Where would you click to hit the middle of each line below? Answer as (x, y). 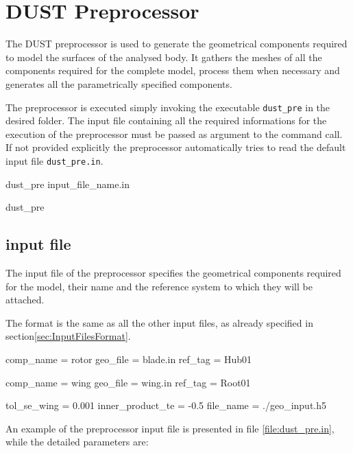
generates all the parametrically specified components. (119, 83)
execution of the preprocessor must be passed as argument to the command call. (174, 133)
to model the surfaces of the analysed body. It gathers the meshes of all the (164, 57)
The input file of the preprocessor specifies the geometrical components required (173, 272)
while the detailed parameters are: (77, 442)
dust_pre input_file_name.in (68, 184)
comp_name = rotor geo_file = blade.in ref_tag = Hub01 (129, 359)
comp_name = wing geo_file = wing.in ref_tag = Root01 (128, 382)
